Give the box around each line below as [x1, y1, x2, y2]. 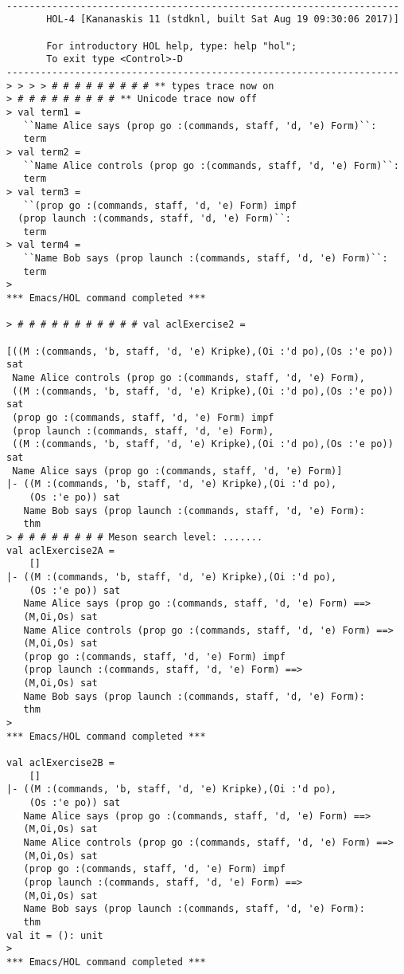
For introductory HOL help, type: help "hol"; [46, 40, 297, 52]
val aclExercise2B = [6, 757, 115, 769]
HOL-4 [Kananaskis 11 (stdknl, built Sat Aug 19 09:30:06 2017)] [46, 14, 399, 26]
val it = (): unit [6, 929, 103, 941]
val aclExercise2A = [6, 544, 115, 556]
